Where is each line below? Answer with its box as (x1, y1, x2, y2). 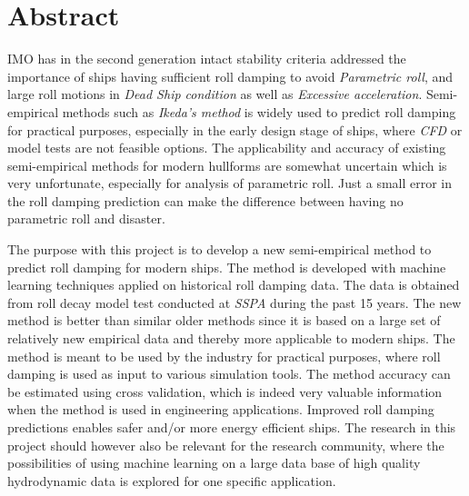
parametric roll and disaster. (7, 209, 165, 228)
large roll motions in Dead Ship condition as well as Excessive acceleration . (7, 84, 423, 104)
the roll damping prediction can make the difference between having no (7, 191, 404, 210)
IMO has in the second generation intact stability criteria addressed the (7, 49, 406, 68)
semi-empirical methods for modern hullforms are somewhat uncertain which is (7, 155, 447, 174)
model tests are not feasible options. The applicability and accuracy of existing (7, 138, 446, 157)
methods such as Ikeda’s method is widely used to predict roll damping (62, 102, 456, 121)
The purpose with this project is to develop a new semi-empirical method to (7, 240, 432, 259)
